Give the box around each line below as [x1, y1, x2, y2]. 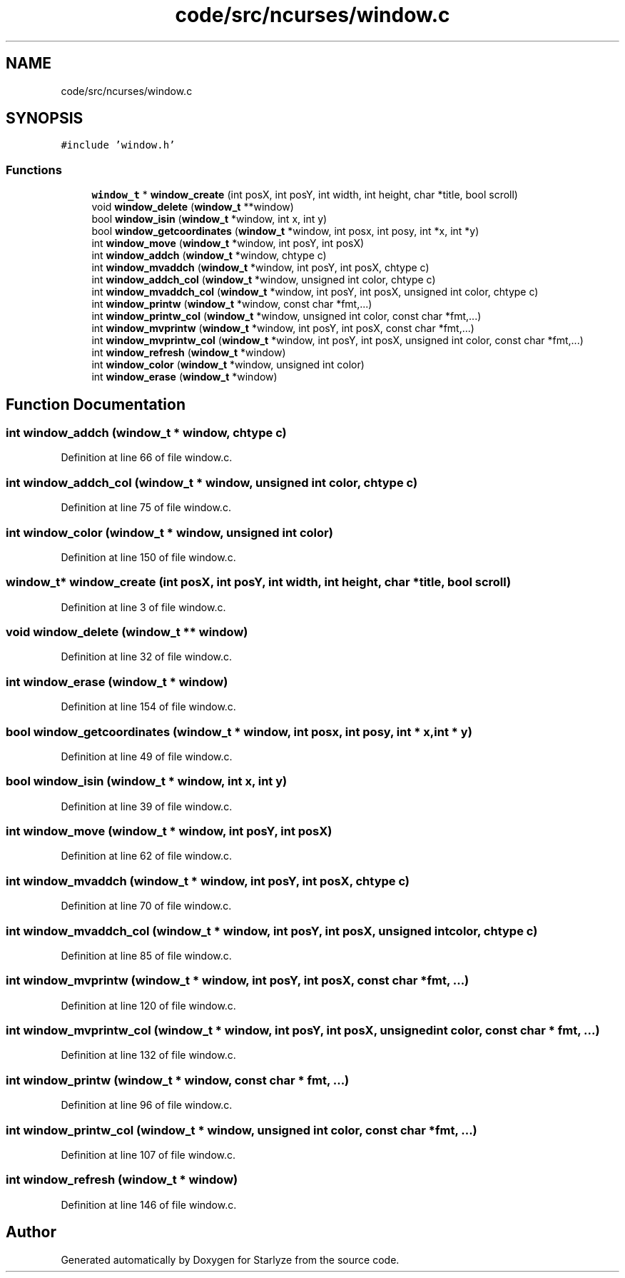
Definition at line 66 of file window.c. [61, 451, 233, 464]
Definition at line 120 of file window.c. [61, 999, 236, 1012]
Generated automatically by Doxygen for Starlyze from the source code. [61, 1253, 400, 1266]
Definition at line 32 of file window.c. [61, 650, 233, 663]
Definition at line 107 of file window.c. [61, 1148, 236, 1161]
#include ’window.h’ [61, 139, 176, 151]
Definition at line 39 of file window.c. [61, 800, 233, 812]
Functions [6, 162, 62, 177]
